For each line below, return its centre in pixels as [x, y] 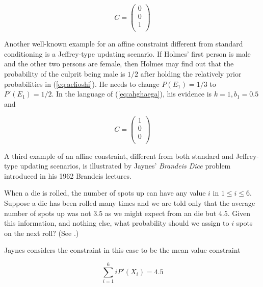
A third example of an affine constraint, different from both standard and [119, 156]
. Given [239, 213]
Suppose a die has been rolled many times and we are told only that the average [130, 202]
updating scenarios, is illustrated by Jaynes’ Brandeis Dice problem [125, 166]
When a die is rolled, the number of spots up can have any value [105, 193]
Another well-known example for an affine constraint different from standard [124, 44]
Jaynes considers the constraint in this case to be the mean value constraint [122, 250]
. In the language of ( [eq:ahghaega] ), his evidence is [132, 94]
